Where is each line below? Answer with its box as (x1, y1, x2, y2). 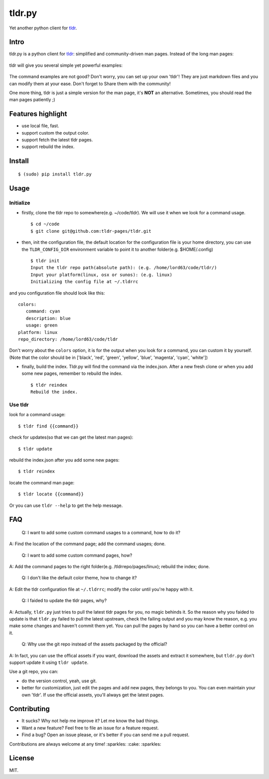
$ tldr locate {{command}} (18, 491, 84, 497)
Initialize (9, 199, 30, 206)
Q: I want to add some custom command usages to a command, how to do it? (21, 529, 181, 535)
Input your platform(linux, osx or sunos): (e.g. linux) (30, 272, 173, 278)
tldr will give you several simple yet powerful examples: (9, 62, 123, 68)
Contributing (9, 705, 50, 713)
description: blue (25, 315, 71, 321)
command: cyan (25, 309, 60, 314)
